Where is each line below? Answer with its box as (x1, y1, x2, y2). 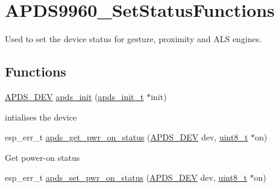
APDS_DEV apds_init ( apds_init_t (5, 90, 144, 102)
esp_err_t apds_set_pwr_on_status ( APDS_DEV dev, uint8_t (5, 171, 247, 184)
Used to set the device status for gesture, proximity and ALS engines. (5, 33, 262, 45)
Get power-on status (5, 151, 80, 163)
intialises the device (5, 110, 77, 123)
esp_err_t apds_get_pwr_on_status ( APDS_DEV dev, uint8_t (5, 131, 248, 143)
